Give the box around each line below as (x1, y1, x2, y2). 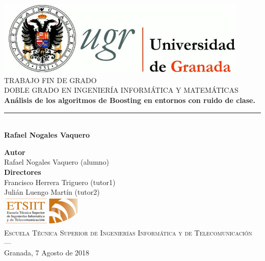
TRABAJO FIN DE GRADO (4, 74, 97, 85)
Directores (4, 166, 41, 177)
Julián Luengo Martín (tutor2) (4, 187, 100, 197)
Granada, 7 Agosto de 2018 (4, 247, 90, 257)
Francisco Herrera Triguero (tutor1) (4, 176, 116, 187)
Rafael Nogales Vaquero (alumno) (4, 156, 110, 167)
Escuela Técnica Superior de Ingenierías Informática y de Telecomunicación (4, 227, 252, 238)
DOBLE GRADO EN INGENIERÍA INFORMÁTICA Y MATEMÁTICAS (4, 85, 238, 95)
